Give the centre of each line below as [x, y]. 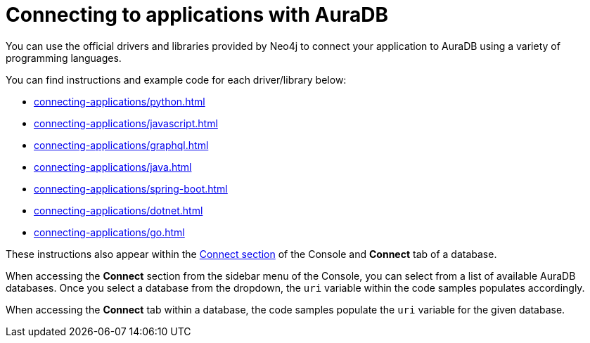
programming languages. [64, 58]
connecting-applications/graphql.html [121, 145]
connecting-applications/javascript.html [126, 123]
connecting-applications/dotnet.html [118, 210]
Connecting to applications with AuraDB [197, 15]
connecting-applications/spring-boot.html [131, 188]
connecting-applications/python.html [120, 101]
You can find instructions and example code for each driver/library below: [176, 79]
